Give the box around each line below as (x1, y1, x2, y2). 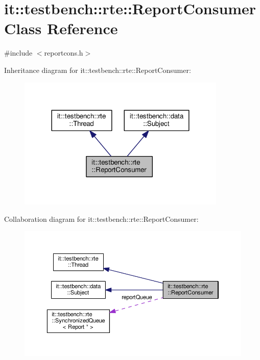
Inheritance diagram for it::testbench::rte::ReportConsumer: (4, 64, 191, 75)
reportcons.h (44, 47, 83, 58)
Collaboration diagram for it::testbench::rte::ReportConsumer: (4, 213, 199, 224)
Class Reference (4, 18, 118, 39)
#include (4, 47, 33, 58)
